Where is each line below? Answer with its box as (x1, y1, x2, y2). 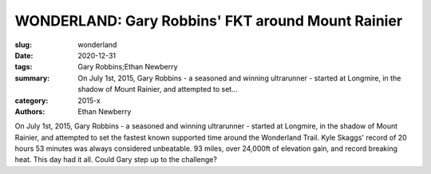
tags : (14, 62, 33, 72)
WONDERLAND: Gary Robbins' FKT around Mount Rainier (14, 12, 403, 30)
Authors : (14, 106, 45, 116)
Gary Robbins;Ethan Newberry (77, 62, 179, 72)
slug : (14, 40, 32, 49)
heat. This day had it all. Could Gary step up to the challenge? (14, 155, 217, 164)
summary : (14, 73, 50, 83)
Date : (14, 50, 34, 60)
